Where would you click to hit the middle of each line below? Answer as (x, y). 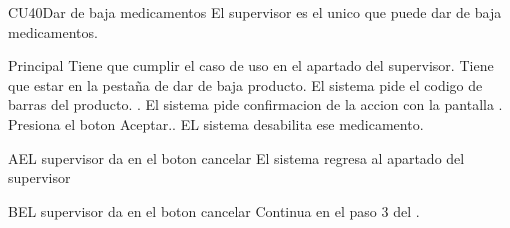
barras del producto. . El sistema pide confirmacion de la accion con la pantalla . (255, 104)
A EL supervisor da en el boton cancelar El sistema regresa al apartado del (236, 157)
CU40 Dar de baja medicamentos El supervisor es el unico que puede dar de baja (255, 12)
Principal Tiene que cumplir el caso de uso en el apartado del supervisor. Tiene (251, 65)
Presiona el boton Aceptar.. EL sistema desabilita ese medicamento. (216, 123)
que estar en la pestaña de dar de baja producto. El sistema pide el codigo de (245, 84)
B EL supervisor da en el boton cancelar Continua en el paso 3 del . (214, 210)
